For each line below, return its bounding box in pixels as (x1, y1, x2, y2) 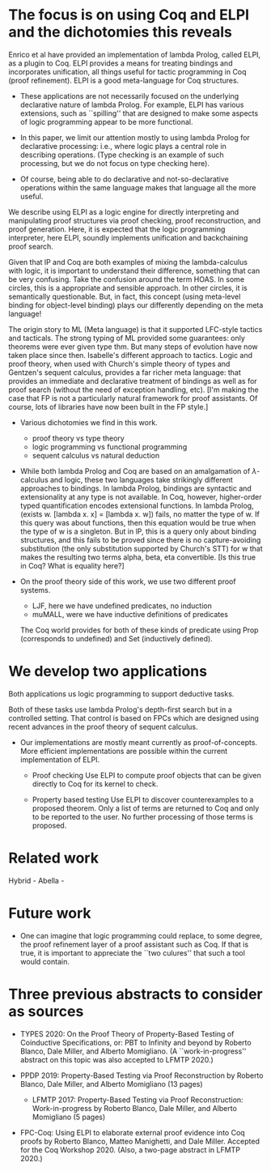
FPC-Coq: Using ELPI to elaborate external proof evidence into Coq (19, 1127, 245, 1137)
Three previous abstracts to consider (8, 985, 263, 1003)
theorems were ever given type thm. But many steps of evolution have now (8, 342, 258, 351)
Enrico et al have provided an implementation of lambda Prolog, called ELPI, (8, 49, 261, 59)
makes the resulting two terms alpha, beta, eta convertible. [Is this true (19, 552, 256, 562)
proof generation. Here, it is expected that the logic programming (8, 224, 226, 234)
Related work (8, 849, 100, 867)
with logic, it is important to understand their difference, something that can (8, 266, 260, 275)
